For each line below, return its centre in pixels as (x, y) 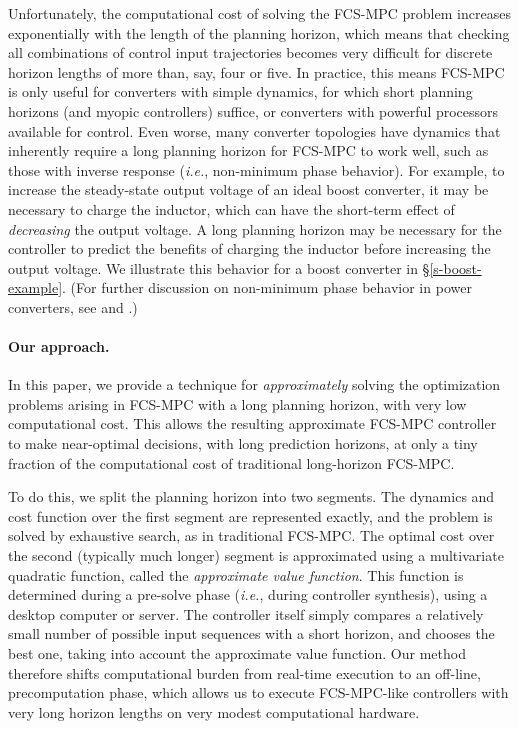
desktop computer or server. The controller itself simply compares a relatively (246, 613)
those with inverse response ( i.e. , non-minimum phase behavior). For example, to (256, 169)
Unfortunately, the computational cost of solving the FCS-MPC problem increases (259, 13)
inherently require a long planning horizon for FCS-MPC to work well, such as (248, 150)
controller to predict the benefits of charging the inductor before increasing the (249, 248)
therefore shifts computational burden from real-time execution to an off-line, (244, 672)
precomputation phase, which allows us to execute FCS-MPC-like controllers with (258, 692)
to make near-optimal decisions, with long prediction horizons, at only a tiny (243, 443)
